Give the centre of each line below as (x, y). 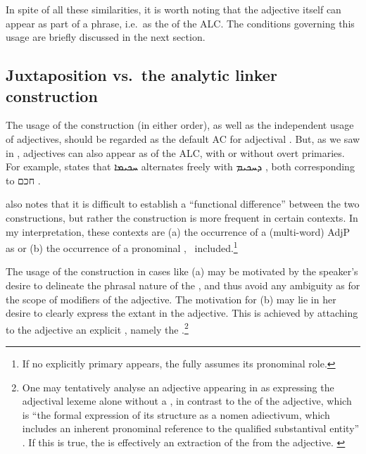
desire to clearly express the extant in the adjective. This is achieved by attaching (182, 313)
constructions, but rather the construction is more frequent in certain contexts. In (182, 217)
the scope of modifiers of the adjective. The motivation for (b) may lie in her (171, 299)
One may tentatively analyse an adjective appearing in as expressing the (178, 387)
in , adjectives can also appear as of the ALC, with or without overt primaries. (175, 152)
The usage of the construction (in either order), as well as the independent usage (180, 125)
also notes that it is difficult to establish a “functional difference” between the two (183, 204)
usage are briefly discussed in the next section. (106, 37)
